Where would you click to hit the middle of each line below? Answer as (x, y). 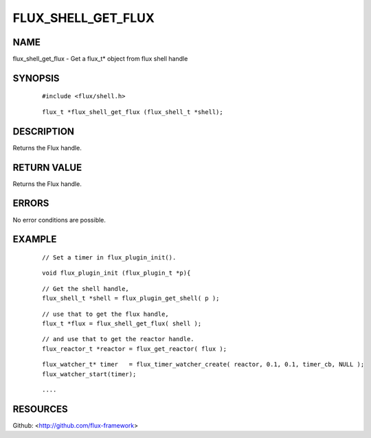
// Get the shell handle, (86, 289)
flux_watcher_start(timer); (89, 374)
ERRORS (31, 204)
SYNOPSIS (36, 78)
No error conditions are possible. (59, 220)
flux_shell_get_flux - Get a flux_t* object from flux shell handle (100, 59)
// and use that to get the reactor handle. (119, 339)
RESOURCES (40, 409)
